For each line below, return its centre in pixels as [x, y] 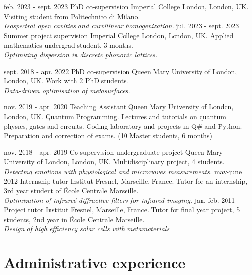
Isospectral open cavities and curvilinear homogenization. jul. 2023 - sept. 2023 [122, 26]
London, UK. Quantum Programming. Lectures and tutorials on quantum [115, 116]
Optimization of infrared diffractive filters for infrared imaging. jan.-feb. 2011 [120, 200]
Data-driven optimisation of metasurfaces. [67, 90]
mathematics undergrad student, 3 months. [69, 45]
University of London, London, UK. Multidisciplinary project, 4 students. [114, 162]
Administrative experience [95, 262]
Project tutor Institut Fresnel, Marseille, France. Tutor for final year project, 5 [122, 210]
